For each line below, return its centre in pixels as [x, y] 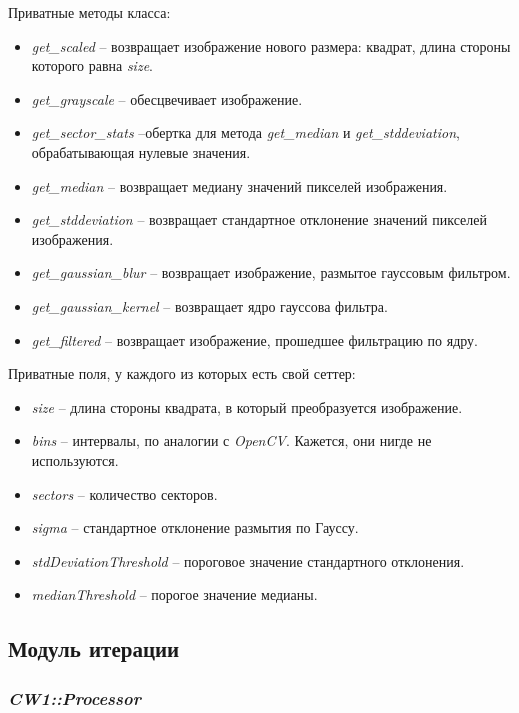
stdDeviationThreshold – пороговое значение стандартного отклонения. [248, 560]
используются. [75, 459]
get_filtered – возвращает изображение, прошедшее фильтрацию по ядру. [254, 339]
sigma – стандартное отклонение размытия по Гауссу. [195, 527]
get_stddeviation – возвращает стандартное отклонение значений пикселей [259, 219]
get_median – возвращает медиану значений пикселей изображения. [239, 185]
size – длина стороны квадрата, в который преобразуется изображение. [247, 406]
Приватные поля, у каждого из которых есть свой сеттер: [182, 373]
